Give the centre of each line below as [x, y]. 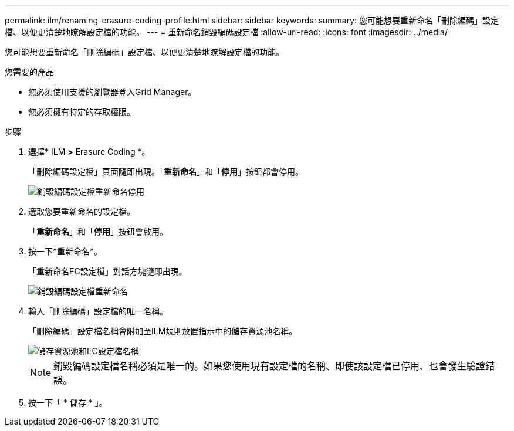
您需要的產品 [29, 72]
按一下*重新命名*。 [65, 251]
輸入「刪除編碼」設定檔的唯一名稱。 [98, 311]
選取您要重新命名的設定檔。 [82, 211]
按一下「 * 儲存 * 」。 [68, 403]
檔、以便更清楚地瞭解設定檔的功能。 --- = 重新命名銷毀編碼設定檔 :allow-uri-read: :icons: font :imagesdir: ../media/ [226, 32]
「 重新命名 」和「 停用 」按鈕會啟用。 [98, 231]
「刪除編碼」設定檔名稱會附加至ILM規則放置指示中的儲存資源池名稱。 [163, 331]
